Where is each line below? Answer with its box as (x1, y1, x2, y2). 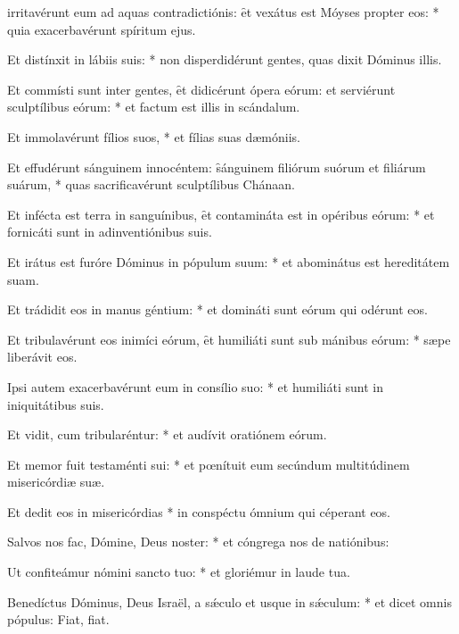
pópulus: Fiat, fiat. (7, 610, 110, 629)
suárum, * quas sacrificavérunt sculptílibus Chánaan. (7, 175, 295, 194)
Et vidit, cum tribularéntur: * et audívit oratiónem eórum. (7, 425, 327, 444)
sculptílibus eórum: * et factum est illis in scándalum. (7, 97, 300, 116)
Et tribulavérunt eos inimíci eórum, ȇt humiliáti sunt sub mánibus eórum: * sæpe (7, 330, 451, 348)
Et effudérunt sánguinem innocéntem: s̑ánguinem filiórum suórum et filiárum (7, 157, 426, 176)
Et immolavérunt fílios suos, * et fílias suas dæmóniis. (7, 127, 300, 146)
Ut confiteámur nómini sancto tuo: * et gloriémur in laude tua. (7, 563, 350, 581)
